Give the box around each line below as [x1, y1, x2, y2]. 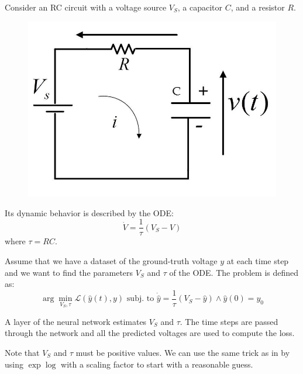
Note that [5, 347, 40, 359]
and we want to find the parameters [5, 266, 133, 278]
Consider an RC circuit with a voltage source [5, 1, 167, 13]
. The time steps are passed [180, 315, 278, 327]
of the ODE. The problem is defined [169, 266, 299, 278]
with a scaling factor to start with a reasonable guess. [61, 358, 253, 370]
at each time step [226, 254, 289, 266]
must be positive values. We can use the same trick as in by [75, 347, 290, 359]
